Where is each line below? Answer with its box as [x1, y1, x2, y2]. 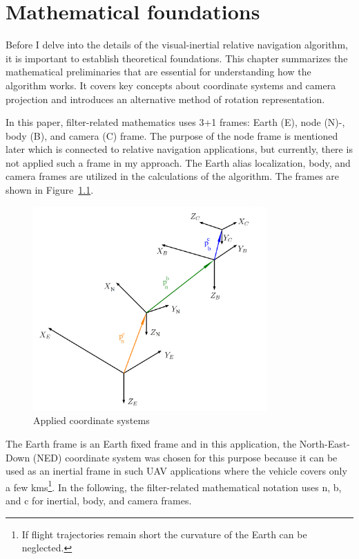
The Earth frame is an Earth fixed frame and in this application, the [6, 436, 297, 450]
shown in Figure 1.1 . [6, 183, 94, 197]
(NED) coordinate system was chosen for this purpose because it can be [32, 450, 338, 464]
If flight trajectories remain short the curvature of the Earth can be [21, 526, 307, 541]
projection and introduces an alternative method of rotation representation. [6, 91, 325, 106]
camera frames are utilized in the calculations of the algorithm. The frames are [6, 169, 340, 183]
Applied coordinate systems [33, 413, 150, 428]
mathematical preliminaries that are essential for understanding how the [6, 64, 311, 79]
